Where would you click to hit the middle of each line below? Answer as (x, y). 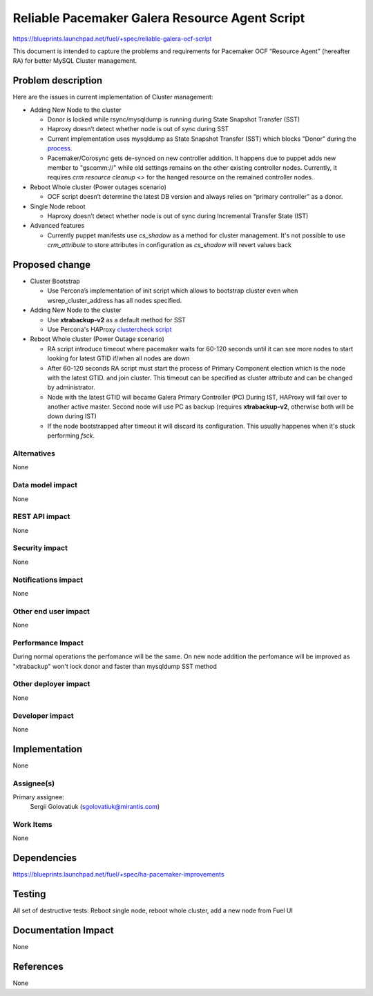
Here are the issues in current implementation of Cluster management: (113, 97)
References (38, 967)
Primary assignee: (39, 797)
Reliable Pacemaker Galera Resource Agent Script (159, 18)
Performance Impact (48, 643)
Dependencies (45, 858)
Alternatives (34, 453)
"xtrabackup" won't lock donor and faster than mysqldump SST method (115, 666)
